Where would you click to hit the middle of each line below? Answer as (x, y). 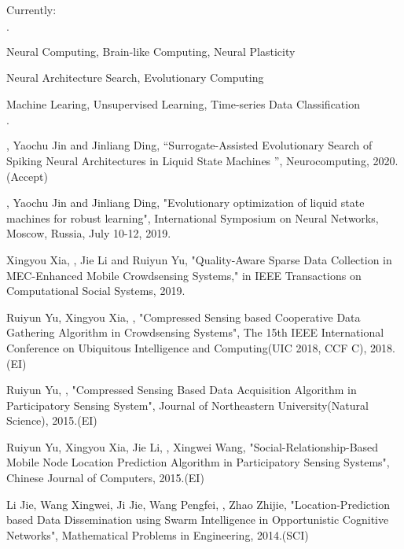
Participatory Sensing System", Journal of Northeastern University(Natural (187, 405)
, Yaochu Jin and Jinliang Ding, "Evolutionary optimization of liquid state (185, 203)
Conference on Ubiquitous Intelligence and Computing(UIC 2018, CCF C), (187, 347)
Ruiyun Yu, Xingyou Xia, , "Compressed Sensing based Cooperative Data (184, 317)
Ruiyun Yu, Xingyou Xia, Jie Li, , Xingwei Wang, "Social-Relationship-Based (193, 446)
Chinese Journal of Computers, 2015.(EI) (105, 478)
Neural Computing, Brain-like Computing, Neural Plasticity (151, 51)
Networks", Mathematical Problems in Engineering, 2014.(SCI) (158, 534)
